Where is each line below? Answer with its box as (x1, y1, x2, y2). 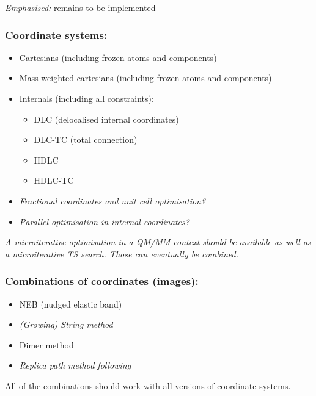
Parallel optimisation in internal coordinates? (19, 215, 189, 228)
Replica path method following (19, 359, 131, 372)
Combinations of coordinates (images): (5, 273, 199, 289)
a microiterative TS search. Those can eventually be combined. (5, 247, 239, 260)
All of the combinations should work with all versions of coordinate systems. (5, 379, 291, 392)
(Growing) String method (19, 318, 113, 331)
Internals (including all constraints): (19, 92, 154, 104)
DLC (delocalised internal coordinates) (34, 112, 179, 125)
